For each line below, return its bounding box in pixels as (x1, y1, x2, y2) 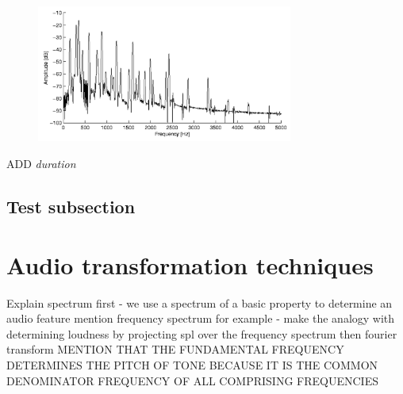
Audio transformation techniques (6, 248, 374, 281)
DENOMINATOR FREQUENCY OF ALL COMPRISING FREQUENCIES (6, 372, 378, 388)
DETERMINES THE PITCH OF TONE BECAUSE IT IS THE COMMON (6, 356, 378, 373)
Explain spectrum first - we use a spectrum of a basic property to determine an (6, 294, 393, 311)
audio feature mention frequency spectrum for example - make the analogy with (6, 310, 395, 327)
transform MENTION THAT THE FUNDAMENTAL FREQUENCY (6, 341, 344, 358)
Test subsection (6, 194, 136, 219)
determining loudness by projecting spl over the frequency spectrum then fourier (6, 325, 397, 342)
